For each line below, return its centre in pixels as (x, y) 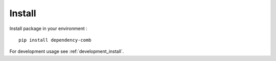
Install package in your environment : (48, 28)
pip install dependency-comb (55, 40)
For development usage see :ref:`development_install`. (67, 51)
